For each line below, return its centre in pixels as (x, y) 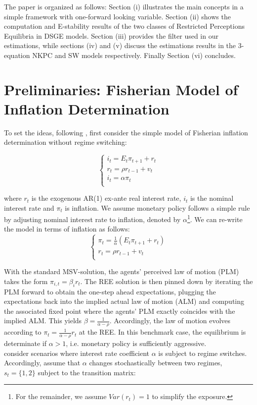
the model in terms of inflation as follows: (67, 229)
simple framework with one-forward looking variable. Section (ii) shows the (117, 16)
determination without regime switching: (65, 142)
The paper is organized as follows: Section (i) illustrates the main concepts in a (124, 6)
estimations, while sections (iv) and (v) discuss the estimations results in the (120, 45)
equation (17, 55)
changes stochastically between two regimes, (156, 363)
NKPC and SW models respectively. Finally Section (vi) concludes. (134, 55)
